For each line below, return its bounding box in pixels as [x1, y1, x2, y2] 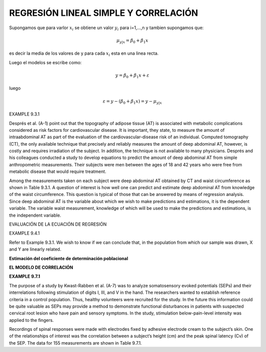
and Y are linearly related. [9, 246, 62, 252]
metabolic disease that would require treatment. [9, 168, 106, 175]
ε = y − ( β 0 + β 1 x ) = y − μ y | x [102, 98, 162, 105]
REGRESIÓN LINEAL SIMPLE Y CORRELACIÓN [9, 7, 199, 18]
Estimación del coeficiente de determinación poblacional [9, 255, 128, 261]
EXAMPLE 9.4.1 [9, 230, 40, 236]
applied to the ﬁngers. [9, 317, 54, 323]
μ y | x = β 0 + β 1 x [116, 38, 149, 44]
